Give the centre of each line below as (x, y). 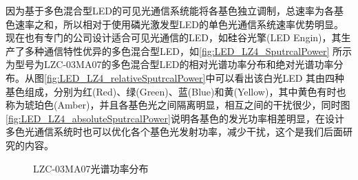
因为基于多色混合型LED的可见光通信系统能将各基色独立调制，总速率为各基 (175, 10)
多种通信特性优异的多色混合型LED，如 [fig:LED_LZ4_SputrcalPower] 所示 (188, 50)
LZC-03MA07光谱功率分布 (91, 168)
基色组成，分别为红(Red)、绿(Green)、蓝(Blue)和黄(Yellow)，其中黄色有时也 (176, 91)
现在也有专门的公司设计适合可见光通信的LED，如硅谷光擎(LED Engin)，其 (173, 37)
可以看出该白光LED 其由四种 (280, 77)
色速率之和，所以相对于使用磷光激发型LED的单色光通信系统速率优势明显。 (175, 24)
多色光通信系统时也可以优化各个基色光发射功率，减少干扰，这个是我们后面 (174, 132)
